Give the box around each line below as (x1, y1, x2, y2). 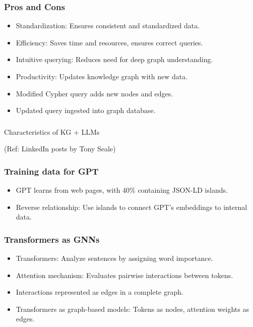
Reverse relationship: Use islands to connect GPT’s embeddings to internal (16, 201, 247, 212)
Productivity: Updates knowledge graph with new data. (16, 71, 188, 81)
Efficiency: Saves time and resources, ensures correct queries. (16, 37, 203, 47)
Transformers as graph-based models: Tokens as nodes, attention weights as (16, 303, 249, 314)
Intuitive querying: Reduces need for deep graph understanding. (16, 54, 213, 65)
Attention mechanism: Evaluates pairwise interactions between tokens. (16, 269, 233, 280)
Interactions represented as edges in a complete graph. (16, 287, 183, 297)
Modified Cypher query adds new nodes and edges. (16, 88, 173, 98)
